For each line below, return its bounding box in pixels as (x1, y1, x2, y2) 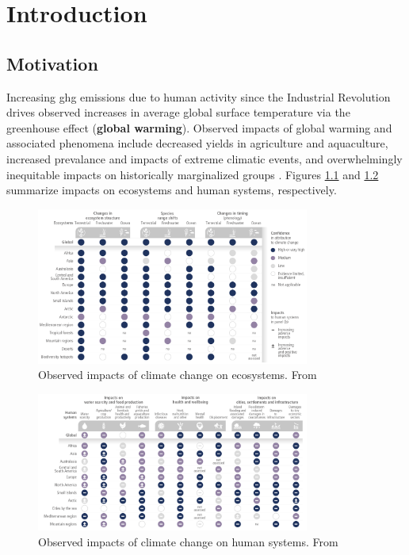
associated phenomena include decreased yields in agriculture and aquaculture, (6, 135, 388, 151)
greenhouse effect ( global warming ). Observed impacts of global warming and (6, 119, 392, 136)
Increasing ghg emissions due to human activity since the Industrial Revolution (6, 88, 391, 105)
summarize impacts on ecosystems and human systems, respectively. (6, 182, 337, 198)
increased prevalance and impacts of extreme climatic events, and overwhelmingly (6, 150, 403, 166)
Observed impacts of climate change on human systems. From (38, 533, 338, 549)
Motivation (6, 51, 98, 75)
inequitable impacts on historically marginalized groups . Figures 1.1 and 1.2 (6, 166, 379, 182)
